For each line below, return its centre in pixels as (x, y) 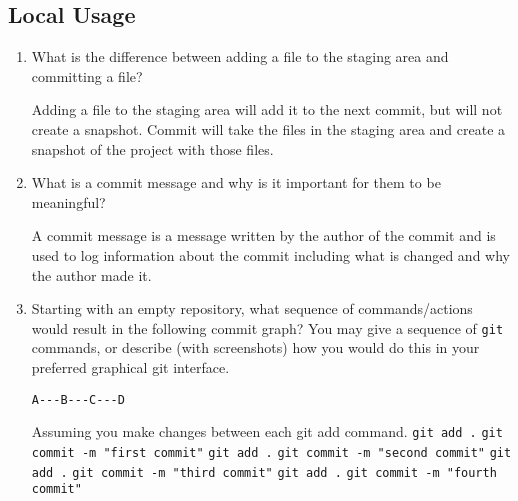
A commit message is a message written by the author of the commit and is (263, 235)
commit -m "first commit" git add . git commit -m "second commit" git (271, 452)
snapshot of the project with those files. (152, 148)
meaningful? (68, 201)
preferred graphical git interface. (130, 366)
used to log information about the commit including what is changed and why (270, 254)
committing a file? (87, 75)
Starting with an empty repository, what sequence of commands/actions (252, 308)
